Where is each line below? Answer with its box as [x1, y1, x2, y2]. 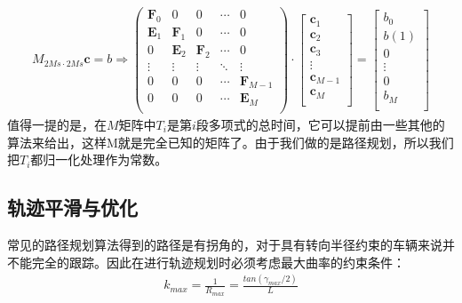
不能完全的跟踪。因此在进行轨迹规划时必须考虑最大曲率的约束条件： [7, 252, 405, 271]
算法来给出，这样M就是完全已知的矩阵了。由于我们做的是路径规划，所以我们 [7, 132, 454, 151]
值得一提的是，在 [7, 115, 107, 133]
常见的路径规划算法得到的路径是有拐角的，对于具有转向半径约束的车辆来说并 [7, 235, 455, 253]
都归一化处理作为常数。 [30, 150, 168, 169]
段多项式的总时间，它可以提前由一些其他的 [195, 115, 445, 133]
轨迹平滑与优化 [7, 194, 138, 221]
